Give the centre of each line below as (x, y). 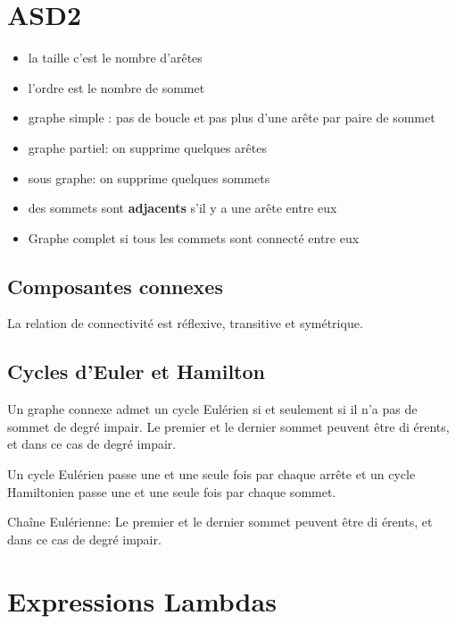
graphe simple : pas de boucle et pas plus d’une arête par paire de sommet (232, 118)
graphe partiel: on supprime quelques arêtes (147, 147)
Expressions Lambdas (142, 600)
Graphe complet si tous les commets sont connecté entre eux (194, 237)
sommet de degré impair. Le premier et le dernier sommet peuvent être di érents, (228, 426)
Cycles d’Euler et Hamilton (136, 371)
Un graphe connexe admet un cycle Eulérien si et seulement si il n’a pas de (212, 409)
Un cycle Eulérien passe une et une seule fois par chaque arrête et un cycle (211, 474)
